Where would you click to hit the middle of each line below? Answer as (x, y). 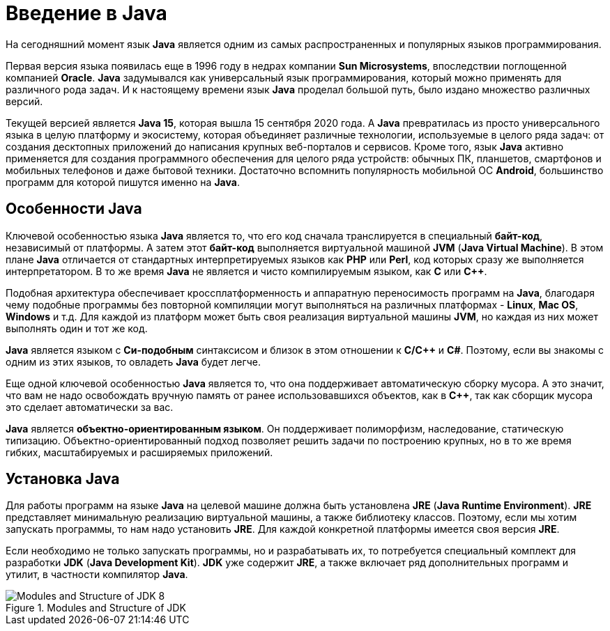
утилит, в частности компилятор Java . (97, 575)
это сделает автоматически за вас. (90, 407)
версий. (24, 101)
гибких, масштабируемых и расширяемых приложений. (139, 452)
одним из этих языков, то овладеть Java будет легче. (133, 361)
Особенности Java (74, 209)
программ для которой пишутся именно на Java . (123, 182)
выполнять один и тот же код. (77, 328)
